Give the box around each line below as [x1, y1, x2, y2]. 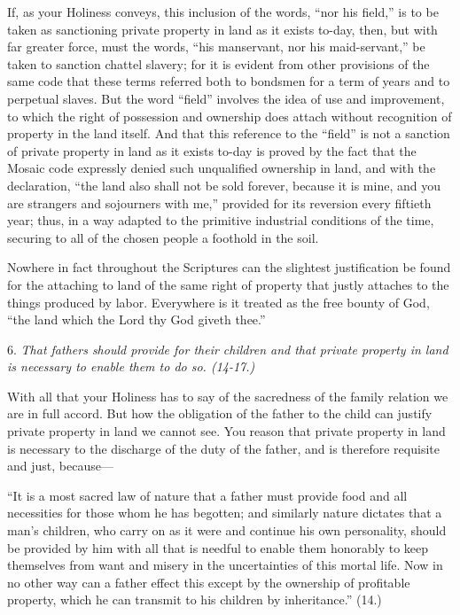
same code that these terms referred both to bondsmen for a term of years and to [7, 72, 450, 90]
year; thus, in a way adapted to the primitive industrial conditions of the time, [7, 211, 434, 230]
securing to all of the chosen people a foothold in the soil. [7, 228, 319, 246]
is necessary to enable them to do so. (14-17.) [7, 357, 255, 376]
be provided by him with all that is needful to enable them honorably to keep [7, 538, 429, 557]
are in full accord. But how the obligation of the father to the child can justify [7, 404, 433, 423]
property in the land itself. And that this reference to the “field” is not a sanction [7, 124, 450, 143]
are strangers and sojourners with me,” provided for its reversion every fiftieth [7, 193, 432, 212]
